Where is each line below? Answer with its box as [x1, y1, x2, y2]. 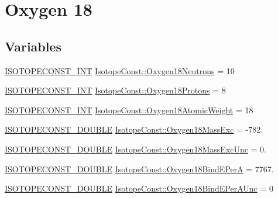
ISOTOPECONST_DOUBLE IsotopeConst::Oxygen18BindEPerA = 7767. [5, 162, 274, 175]
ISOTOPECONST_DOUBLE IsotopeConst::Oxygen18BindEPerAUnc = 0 [5, 182, 273, 194]
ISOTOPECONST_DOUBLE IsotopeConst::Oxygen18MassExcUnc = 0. [5, 143, 266, 155]
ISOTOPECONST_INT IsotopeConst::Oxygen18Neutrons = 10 [5, 64, 235, 77]
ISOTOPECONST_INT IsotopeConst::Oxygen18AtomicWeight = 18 [5, 103, 253, 116]
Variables [5, 37, 62, 55]
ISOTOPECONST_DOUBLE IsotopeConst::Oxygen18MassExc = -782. [5, 123, 263, 136]
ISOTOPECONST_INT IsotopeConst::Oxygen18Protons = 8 [5, 84, 226, 96]
